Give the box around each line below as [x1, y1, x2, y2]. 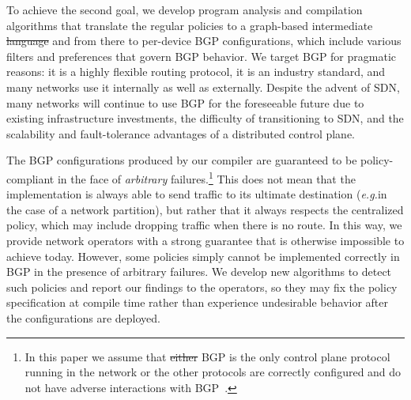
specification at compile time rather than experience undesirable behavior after [6, 294, 389, 311]
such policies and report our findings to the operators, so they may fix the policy [6, 278, 398, 295]
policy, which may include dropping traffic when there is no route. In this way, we [6, 217, 402, 233]
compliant [6, 170, 55, 187]
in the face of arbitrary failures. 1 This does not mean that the [57, 168, 356, 187]
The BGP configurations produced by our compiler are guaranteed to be [6, 152, 357, 168]
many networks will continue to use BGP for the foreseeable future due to [6, 94, 364, 111]
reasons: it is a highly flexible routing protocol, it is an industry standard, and [6, 63, 386, 80]
